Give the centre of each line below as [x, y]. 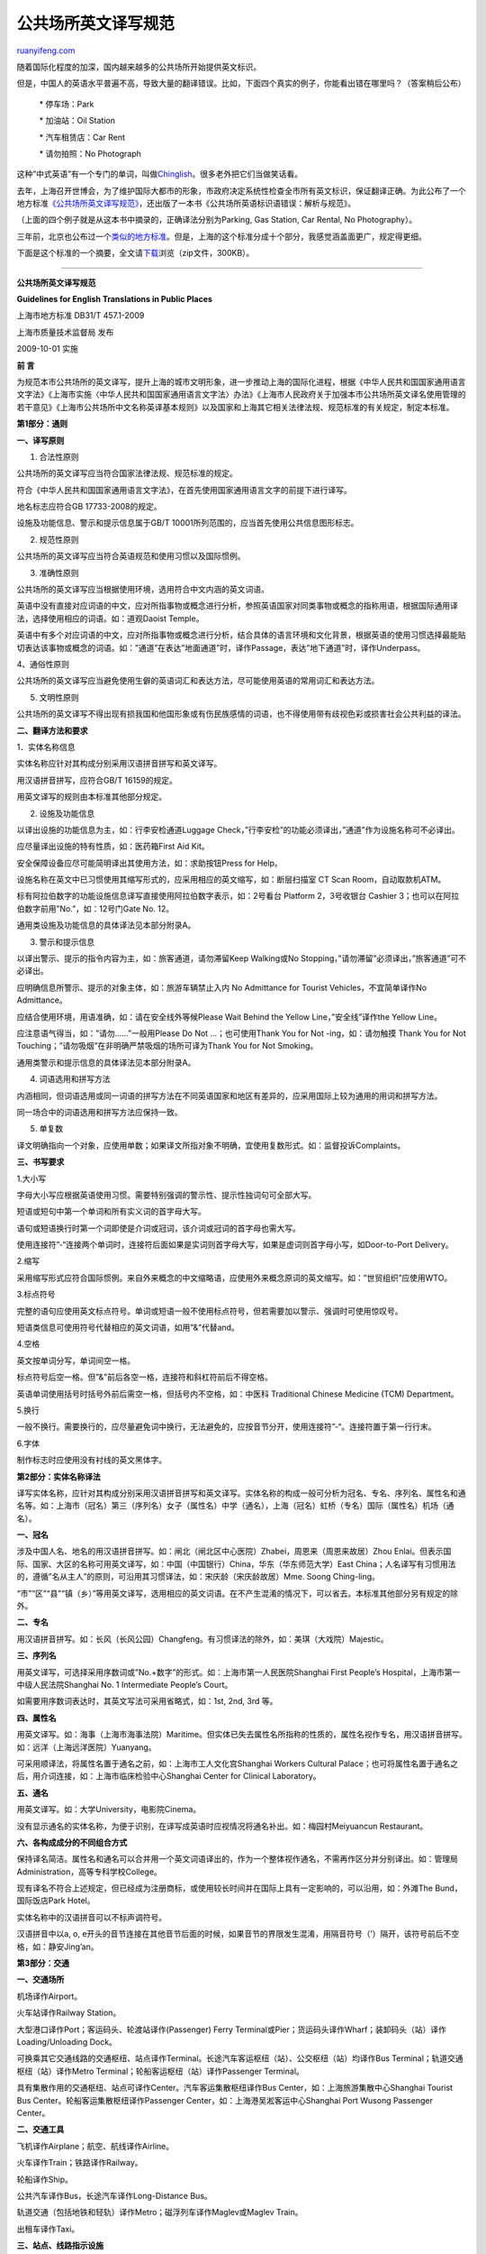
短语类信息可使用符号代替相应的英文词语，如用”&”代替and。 [128, 1328]
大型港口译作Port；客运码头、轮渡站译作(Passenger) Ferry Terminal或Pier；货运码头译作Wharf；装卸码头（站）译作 [232, 2030]
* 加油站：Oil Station [77, 121]
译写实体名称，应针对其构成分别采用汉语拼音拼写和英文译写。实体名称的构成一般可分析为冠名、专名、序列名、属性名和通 [241, 1493]
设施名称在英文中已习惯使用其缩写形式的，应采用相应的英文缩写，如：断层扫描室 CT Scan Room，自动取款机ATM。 [231, 880]
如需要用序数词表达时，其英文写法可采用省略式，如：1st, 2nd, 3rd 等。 [147, 1701]
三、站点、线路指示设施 [60, 2246]
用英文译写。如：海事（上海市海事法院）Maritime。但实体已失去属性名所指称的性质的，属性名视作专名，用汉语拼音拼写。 [242, 1735]
